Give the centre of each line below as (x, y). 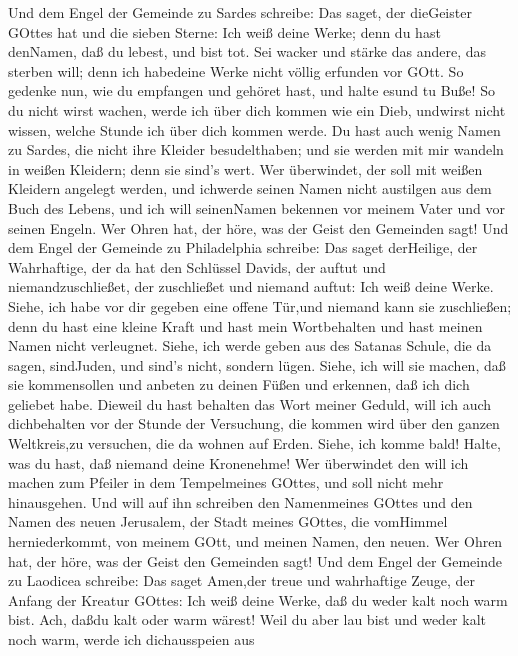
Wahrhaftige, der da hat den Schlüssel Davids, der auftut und (197, 266)
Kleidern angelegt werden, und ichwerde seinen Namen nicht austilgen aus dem (250, 188)
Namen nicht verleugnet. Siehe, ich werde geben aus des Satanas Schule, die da (250, 345)
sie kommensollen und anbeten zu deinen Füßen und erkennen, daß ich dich (239, 384)
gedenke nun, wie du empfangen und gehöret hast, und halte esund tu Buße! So (251, 90)
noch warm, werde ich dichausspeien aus (131, 639)
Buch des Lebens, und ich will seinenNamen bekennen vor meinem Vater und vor (256, 207)
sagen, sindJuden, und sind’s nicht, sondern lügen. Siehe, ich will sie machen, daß (257, 364)
